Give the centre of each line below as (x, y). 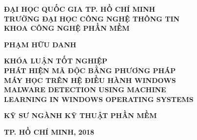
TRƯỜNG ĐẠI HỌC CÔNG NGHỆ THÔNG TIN (92, 18)
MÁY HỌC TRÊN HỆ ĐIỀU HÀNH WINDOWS (90, 80)
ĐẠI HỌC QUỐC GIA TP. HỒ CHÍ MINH (80, 9)
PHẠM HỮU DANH (40, 44)
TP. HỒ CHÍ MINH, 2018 (49, 131)
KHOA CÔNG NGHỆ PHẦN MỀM (67, 28)
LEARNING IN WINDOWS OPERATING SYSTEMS (99, 99)
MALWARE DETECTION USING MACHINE (85, 90)
